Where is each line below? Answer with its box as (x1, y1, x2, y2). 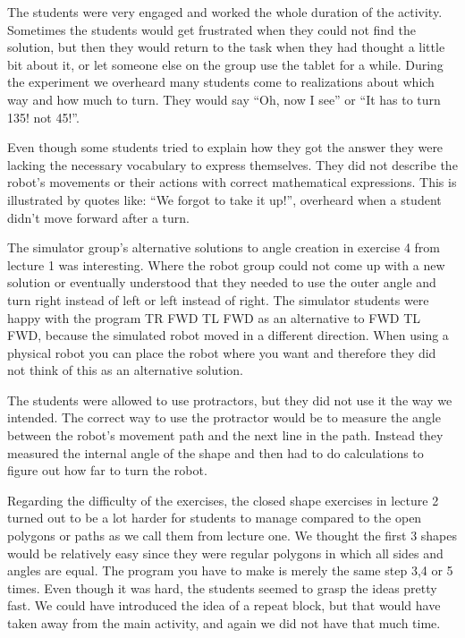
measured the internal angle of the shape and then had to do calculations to (7, 443, 424, 462)
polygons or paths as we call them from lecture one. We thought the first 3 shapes (7, 526, 458, 545)
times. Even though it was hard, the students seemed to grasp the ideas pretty (7, 578, 437, 597)
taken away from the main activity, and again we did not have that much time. (7, 614, 441, 632)
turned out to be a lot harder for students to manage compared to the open (7, 508, 422, 527)
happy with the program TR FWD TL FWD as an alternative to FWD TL (7, 308, 420, 327)
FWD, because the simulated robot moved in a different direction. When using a (7, 326, 449, 345)
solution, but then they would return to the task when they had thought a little (7, 38, 445, 56)
